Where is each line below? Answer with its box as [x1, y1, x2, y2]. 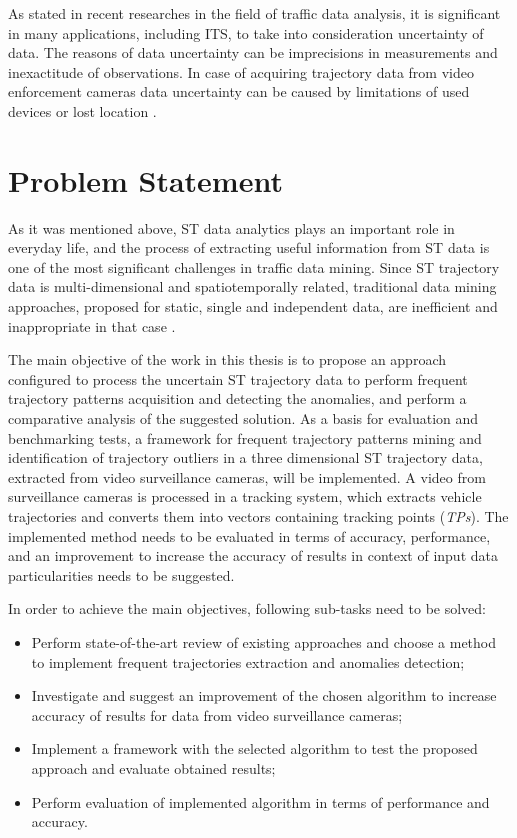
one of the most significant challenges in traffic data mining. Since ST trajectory [8, 256, 500, 277]
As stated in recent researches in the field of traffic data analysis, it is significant [8, 3, 501, 23]
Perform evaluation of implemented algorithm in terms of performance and [31, 791, 490, 812]
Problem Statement [8, 159, 283, 200]
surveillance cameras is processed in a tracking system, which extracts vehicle [8, 486, 482, 507]
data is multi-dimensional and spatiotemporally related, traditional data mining [8, 276, 497, 297]
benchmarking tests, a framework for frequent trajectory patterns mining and [8, 427, 482, 448]
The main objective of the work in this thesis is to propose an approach [8, 349, 446, 370]
